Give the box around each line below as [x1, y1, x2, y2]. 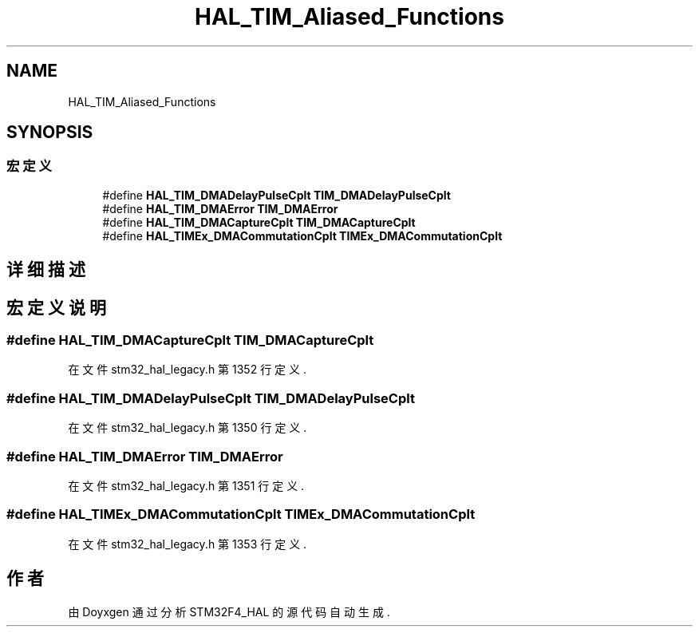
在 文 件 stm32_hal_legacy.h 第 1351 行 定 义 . [68, 478, 305, 493]
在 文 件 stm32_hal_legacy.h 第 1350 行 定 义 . [68, 421, 307, 435]
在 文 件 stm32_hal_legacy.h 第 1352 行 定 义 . [68, 362, 306, 377]
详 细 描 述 [6, 259, 85, 280]
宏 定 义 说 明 [6, 297, 106, 318]
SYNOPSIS [6, 122, 93, 143]
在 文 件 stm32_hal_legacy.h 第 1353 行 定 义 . [68, 536, 307, 551]
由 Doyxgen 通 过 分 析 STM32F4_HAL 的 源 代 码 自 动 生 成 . [68, 604, 390, 619]
